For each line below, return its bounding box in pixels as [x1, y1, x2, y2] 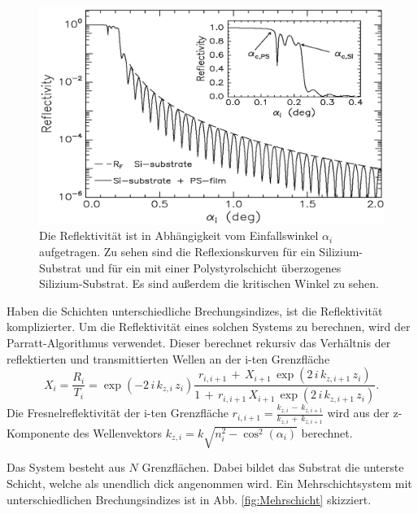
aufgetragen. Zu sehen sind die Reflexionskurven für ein [39, 243, 316, 260]
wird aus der [327, 404, 390, 421]
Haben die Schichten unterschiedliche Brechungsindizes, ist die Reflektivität [7, 302, 383, 319]
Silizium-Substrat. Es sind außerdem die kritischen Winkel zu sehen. [39, 275, 379, 292]
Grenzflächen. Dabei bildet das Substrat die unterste [142, 459, 404, 476]
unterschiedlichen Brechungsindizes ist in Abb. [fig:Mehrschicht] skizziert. [7, 490, 372, 507]
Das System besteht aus [7, 459, 125, 476]
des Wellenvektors [73, 424, 163, 441]
